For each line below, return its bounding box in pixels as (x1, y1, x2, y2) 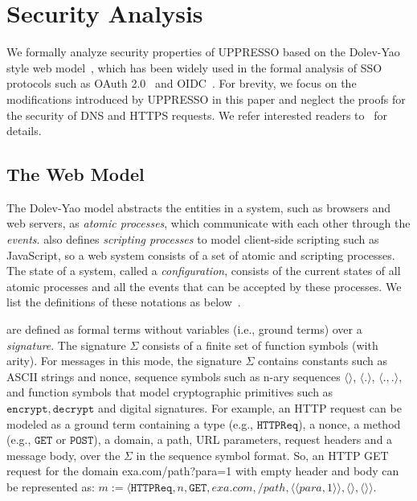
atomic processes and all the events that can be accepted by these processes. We (6, 277, 402, 294)
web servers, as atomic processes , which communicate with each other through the (6, 215, 411, 232)
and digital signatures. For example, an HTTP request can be (97, 400, 402, 417)
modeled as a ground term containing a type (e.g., (6, 415, 253, 432)
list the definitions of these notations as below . (6, 294, 241, 310)
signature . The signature (6, 336, 126, 353)
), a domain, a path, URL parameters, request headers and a (93, 431, 393, 448)
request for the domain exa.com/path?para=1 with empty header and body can (6, 462, 399, 479)
